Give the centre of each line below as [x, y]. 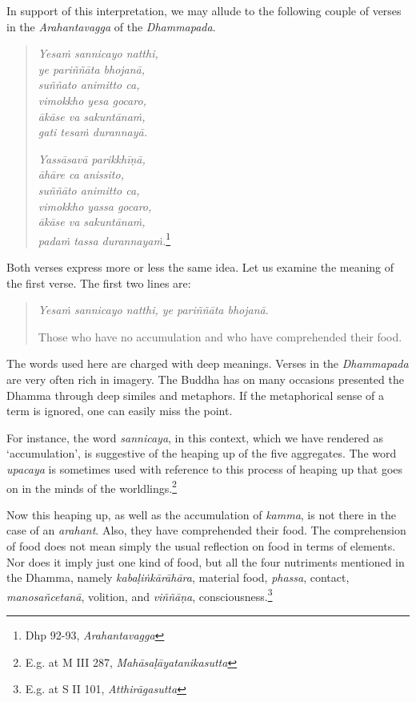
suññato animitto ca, [89, 85]
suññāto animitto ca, [89, 190]
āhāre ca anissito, [81, 174]
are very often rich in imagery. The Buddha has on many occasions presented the [205, 379]
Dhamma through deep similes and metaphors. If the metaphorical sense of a [196, 395]
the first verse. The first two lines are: [99, 282]
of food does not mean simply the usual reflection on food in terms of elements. [201, 545]
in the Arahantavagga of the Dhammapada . [111, 26]
